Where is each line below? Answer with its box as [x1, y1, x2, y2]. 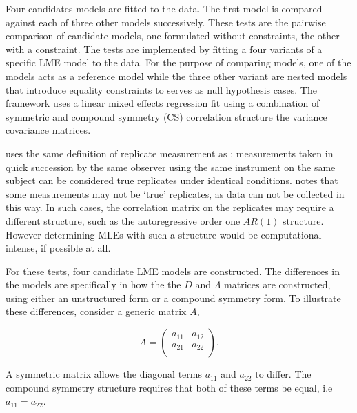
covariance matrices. [6, 123, 91, 137]
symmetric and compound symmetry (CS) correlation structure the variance [6, 109, 327, 123]
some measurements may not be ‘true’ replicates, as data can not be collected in [6, 186, 345, 201]
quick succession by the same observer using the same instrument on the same [6, 159, 336, 174]
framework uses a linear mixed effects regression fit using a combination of [6, 96, 320, 110]
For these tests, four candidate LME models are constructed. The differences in [6, 263, 340, 278]
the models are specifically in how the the [6, 277, 181, 292]
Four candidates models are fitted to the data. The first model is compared [6, 1, 323, 15]
